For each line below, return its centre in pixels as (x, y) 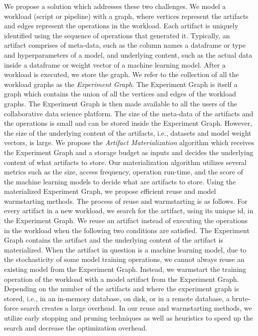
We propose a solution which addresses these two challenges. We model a (115, 6)
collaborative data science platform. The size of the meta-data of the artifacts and (129, 113)
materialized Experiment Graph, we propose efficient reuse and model (110, 191)
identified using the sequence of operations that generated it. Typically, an (117, 35)
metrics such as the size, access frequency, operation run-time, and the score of (124, 172)
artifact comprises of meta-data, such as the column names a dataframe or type (125, 45)
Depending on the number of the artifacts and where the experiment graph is (122, 289)
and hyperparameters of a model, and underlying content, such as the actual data (128, 54)
